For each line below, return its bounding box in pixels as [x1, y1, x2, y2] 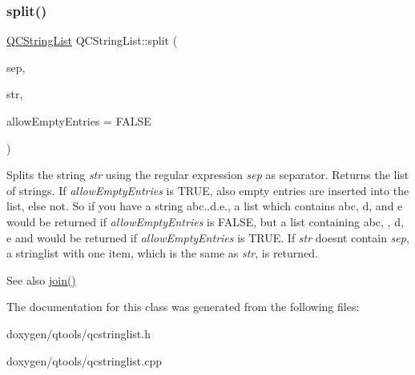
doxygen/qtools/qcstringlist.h [6, 325, 151, 341]
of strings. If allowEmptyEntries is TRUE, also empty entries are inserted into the [6, 182, 409, 198]
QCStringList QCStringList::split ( [6, 32, 178, 49]
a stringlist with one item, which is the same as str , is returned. [6, 245, 319, 261]
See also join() [6, 271, 76, 288]
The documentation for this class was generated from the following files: [6, 298, 360, 315]
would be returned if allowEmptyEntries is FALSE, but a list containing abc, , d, [6, 213, 404, 229]
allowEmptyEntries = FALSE [6, 113, 151, 129]
